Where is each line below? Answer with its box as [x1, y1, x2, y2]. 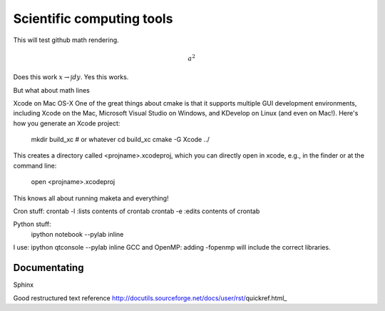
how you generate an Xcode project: [13, 118, 120, 128]
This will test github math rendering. [13, 36, 119, 44]
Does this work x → [13, 73, 70, 81]
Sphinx [13, 280, 34, 289]
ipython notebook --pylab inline [31, 230, 124, 238]
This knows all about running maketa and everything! [13, 193, 169, 203]
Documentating [13, 262, 84, 274]
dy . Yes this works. [72, 73, 129, 81]
